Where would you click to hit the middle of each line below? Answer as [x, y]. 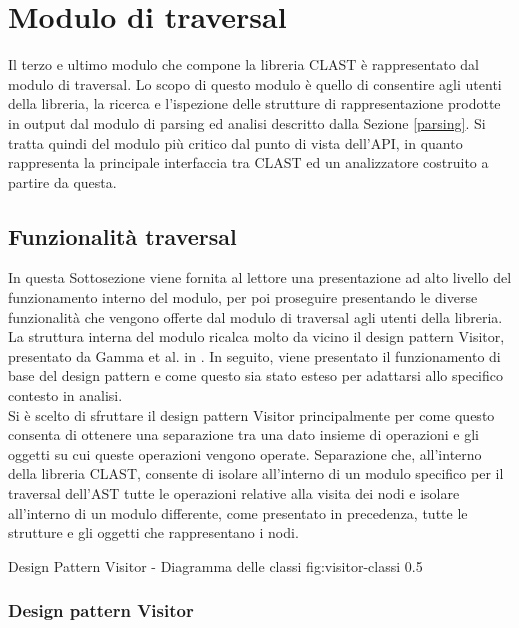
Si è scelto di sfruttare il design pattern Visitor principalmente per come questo [251, 414]
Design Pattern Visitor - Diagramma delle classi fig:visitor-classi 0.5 [215, 565]
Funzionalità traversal [122, 235]
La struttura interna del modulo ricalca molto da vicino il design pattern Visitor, [256, 336]
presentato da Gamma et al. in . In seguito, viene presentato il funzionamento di [254, 355]
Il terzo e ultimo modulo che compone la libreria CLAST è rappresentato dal [244, 64]
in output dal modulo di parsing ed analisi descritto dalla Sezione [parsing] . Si [247, 122]
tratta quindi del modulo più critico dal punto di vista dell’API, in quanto [235, 142]
